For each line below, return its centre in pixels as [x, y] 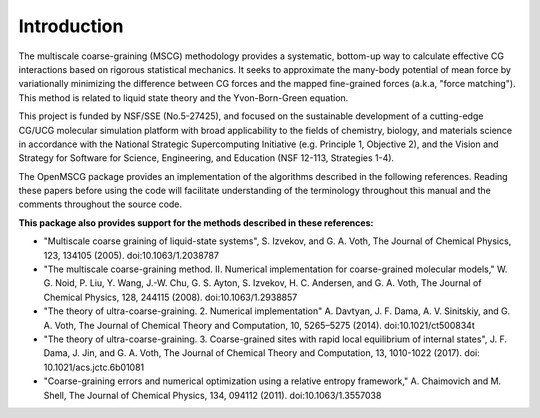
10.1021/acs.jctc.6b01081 [94, 367]
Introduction [71, 26]
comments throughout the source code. [100, 204]
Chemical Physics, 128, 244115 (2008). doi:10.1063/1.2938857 [170, 297]
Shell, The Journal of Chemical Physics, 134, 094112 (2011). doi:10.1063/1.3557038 [212, 395]
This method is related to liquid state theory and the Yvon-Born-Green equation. [183, 97]
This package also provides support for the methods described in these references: [196, 222]
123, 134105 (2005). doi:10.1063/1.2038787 [131, 255]
